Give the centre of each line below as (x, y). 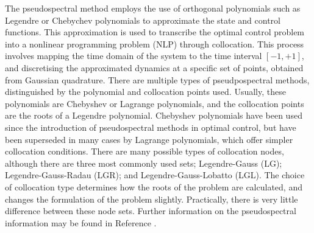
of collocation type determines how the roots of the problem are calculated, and (154, 186)
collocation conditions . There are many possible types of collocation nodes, (145, 151)
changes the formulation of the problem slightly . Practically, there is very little (152, 199)
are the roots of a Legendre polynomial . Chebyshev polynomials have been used (154, 115)
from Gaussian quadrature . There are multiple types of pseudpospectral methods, (157, 79)
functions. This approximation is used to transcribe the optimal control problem (155, 32)
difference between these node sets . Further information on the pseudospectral (151, 211)
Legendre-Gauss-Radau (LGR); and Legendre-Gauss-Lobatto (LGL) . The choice (155, 175)
